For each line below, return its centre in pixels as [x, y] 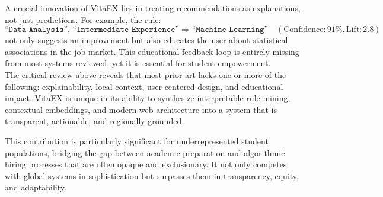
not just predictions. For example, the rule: [83, 19]
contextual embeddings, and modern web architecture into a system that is [141, 109]
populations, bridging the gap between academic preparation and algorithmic [145, 152]
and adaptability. [36, 187]
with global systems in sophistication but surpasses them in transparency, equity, [152, 175]
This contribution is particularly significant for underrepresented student [137, 141]
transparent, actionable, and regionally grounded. [95, 121]
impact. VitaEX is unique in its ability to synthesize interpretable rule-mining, [148, 98]
